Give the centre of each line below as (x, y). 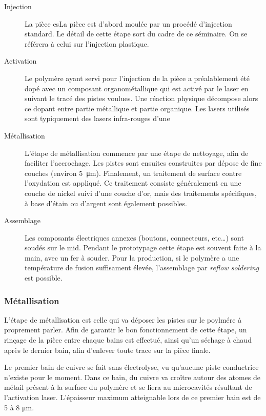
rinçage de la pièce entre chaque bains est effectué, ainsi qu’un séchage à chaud (128, 340)
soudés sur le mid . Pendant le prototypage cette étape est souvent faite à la (143, 247)
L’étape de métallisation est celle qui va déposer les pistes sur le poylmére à (123, 319)
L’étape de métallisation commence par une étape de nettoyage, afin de (137, 153)
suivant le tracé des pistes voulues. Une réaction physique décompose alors (141, 98)
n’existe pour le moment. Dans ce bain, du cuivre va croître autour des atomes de (132, 377)
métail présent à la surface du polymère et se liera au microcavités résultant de (128, 387)
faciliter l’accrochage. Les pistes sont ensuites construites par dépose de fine (143, 163)
